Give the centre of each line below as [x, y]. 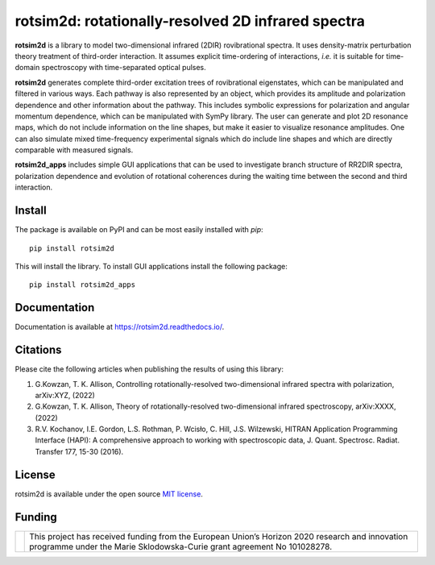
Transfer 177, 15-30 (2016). [79, 451]
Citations [38, 350]
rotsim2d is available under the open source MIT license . [109, 494]
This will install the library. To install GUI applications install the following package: [151, 266]
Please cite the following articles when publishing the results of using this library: [149, 369]
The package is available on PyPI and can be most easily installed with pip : [139, 230]
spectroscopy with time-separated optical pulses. [124, 68]
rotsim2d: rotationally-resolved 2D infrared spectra [190, 21]
